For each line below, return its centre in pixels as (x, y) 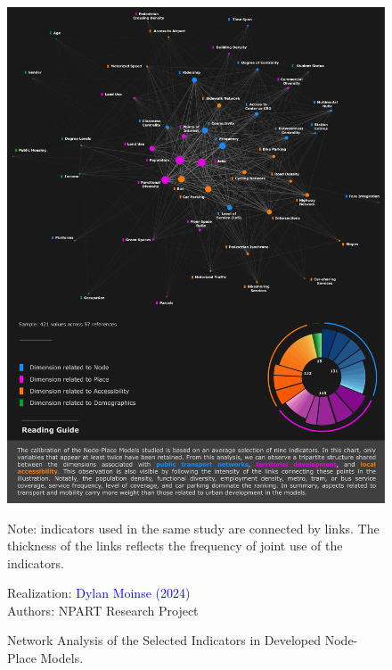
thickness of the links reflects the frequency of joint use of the (175, 546)
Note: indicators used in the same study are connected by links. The (193, 528)
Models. (62, 658)
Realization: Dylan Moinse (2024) (99, 593)
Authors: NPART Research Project (103, 610)
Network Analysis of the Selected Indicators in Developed (164, 640)
